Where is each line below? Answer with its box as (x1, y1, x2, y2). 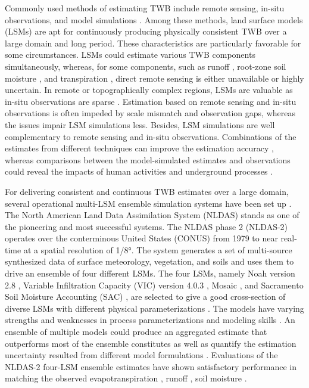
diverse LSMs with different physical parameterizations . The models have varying (5, 302, 304, 314)
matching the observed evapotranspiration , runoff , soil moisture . (5, 372, 247, 384)
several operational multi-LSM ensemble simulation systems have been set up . (5, 197, 292, 209)
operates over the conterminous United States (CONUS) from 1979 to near (5, 232, 278, 244)
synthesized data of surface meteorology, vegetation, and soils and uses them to (5, 255, 294, 268)
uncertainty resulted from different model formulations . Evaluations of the (5, 349, 278, 361)
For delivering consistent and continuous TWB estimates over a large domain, (5, 185, 289, 197)
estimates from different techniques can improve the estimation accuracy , (5, 142, 274, 154)
